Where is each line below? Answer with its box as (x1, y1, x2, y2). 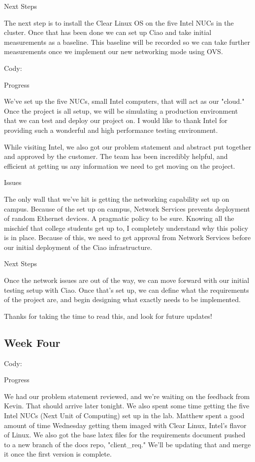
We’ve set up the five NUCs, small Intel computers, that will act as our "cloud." (4, 96, 245, 106)
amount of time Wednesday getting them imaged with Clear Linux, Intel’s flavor (4, 420, 247, 430)
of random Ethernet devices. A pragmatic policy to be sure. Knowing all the (4, 213, 234, 223)
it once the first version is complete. (4, 449, 112, 459)
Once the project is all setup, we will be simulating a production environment (4, 105, 238, 116)
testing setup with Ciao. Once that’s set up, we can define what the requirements (4, 284, 249, 295)
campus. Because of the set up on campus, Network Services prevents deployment (4, 203, 250, 214)
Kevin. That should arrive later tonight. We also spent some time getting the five (4, 400, 250, 411)
